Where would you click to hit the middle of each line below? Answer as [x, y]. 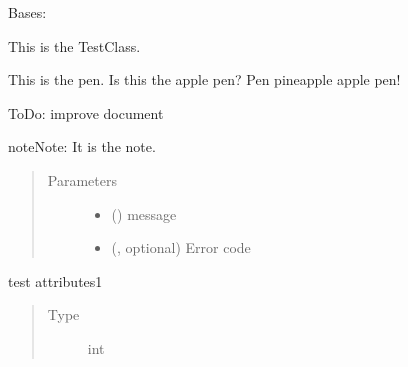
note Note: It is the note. [82, 146]
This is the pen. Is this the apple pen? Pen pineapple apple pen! [204, 79]
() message [144, 213]
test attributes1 [55, 280]
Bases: [27, 12]
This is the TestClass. [74, 45]
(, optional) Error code [181, 247]
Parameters [82, 179]
